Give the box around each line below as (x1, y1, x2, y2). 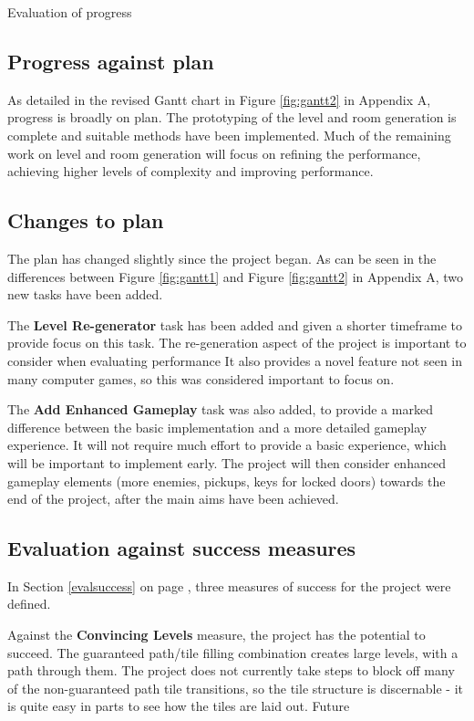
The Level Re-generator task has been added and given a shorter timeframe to (7, 315, 463, 334)
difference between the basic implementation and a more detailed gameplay (7, 417, 428, 436)
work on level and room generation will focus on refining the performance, (7, 143, 421, 162)
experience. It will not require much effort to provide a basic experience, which (7, 435, 447, 455)
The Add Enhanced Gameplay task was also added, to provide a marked (7, 400, 433, 419)
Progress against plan (7, 47, 214, 75)
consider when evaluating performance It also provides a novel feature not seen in (7, 350, 463, 370)
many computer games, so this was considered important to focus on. (7, 369, 395, 388)
